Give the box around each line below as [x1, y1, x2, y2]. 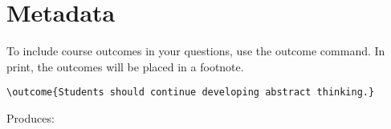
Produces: [6, 109, 55, 126]
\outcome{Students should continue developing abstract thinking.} [6, 87, 375, 99]
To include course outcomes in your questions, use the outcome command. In [6, 42, 385, 59]
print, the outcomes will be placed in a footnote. [6, 58, 244, 75]
